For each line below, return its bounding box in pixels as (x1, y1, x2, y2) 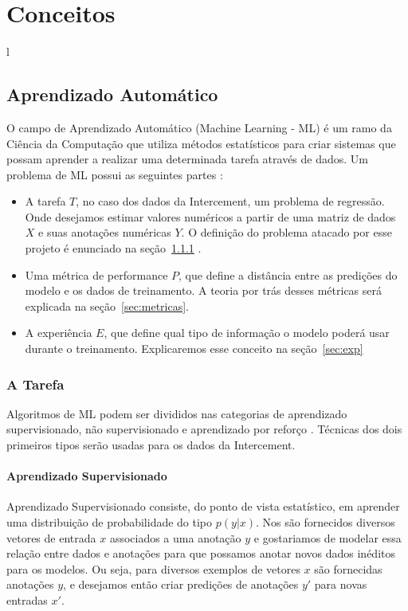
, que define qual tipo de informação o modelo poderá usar (104, 324, 390, 341)
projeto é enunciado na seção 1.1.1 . (25, 240, 202, 257)
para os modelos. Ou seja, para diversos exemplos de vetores (6, 560, 300, 577)
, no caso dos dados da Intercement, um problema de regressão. (76, 193, 385, 210)
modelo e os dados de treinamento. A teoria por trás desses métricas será (25, 282, 382, 299)
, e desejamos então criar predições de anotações (63, 576, 299, 593)
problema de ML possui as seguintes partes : (6, 166, 223, 182)
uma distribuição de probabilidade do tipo (6, 514, 213, 531)
